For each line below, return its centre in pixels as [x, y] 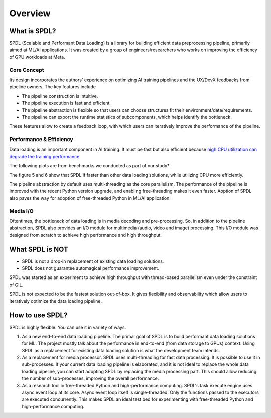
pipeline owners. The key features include [53, 87]
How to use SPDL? [38, 315]
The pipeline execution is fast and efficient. [66, 103]
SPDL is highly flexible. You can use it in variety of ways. [68, 327]
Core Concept [27, 70]
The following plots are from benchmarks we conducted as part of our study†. [90, 166]
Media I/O [21, 211]
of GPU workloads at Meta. [37, 57]
